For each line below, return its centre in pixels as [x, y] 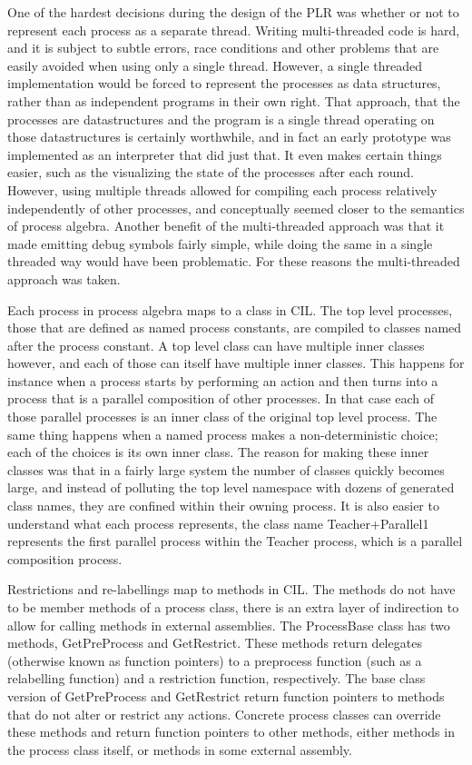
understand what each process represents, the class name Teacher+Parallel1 [218, 523]
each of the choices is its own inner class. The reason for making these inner [218, 452]
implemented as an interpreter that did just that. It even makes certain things [225, 154]
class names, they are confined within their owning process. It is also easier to [223, 506]
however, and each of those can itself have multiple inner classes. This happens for [236, 363]
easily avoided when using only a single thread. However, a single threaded [215, 65]
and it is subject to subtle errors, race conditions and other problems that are [223, 48]
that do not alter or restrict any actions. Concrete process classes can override [224, 714]
